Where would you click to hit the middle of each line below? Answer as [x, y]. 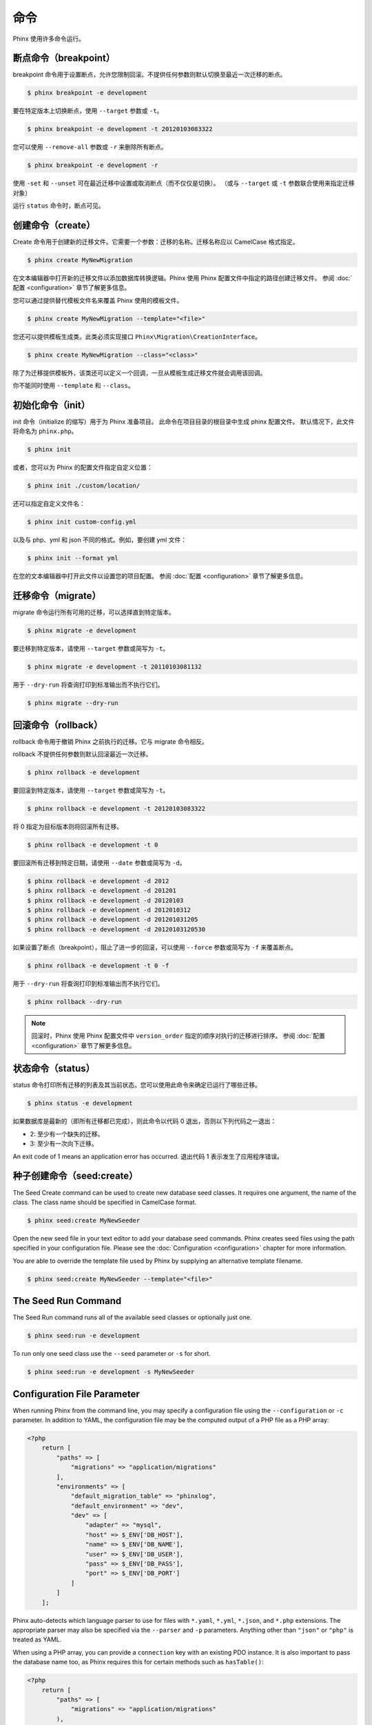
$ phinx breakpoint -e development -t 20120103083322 [120, 129]
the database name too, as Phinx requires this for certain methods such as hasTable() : [138, 1662]
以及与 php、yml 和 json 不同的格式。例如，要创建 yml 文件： [100, 540]
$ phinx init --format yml [73, 558]
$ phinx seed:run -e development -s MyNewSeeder [111, 1372]
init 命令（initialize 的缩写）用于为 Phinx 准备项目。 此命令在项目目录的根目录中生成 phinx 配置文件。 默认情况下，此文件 [184, 422]
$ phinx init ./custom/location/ [84, 486]
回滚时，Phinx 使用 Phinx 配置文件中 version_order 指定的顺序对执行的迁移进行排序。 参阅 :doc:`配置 [178, 1036]
